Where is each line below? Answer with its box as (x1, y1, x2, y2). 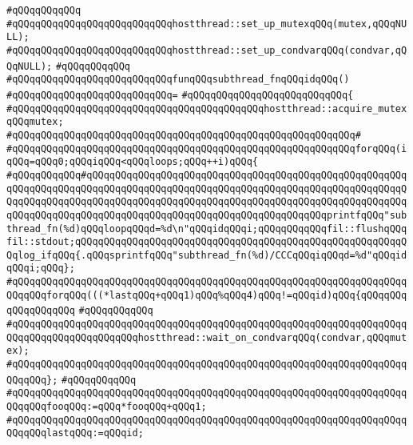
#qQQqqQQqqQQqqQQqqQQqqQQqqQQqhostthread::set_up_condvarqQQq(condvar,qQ (6, 44, 407, 56)
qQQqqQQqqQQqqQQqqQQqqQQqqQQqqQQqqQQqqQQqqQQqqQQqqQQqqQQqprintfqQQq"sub (6, 209, 407, 221)
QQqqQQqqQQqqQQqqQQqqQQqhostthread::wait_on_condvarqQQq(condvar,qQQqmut (6, 331, 407, 343)
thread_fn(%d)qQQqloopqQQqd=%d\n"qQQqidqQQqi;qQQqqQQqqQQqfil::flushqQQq (6, 222, 407, 235)
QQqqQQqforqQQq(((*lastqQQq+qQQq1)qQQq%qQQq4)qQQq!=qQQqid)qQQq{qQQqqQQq (6, 289, 407, 301)
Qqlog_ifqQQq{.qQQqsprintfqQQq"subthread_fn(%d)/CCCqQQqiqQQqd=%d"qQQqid (6, 249, 407, 261)
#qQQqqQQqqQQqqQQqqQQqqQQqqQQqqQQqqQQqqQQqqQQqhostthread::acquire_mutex (6, 102, 407, 114)
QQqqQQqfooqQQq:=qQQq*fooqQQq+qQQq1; (6, 401, 207, 413)
